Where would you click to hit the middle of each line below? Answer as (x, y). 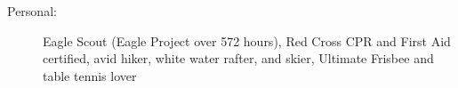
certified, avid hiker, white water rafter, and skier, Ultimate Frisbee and (238, 58)
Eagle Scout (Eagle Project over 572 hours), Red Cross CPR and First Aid (247, 40)
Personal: (32, 11)
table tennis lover (90, 75)
